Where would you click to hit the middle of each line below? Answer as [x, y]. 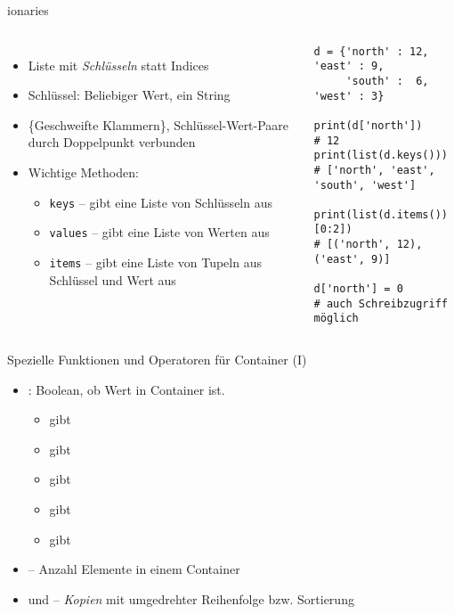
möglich [336, 319]
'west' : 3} [349, 96]
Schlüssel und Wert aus [113, 279]
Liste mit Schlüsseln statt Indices [118, 65]
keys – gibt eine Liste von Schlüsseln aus [161, 202]
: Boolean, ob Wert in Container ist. [126, 389]
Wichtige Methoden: [83, 172]
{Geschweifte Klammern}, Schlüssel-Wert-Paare [158, 124]
